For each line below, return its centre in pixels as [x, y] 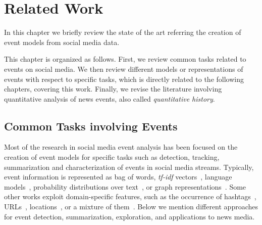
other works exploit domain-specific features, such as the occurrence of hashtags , [130, 196]
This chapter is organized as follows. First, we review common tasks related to [125, 59]
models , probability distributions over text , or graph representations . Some [125, 186]
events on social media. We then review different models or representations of [124, 69]
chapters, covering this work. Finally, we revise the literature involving [113, 89]
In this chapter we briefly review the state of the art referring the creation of [123, 32]
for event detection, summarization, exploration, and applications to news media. [129, 216]
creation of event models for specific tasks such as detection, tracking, [112, 157]
